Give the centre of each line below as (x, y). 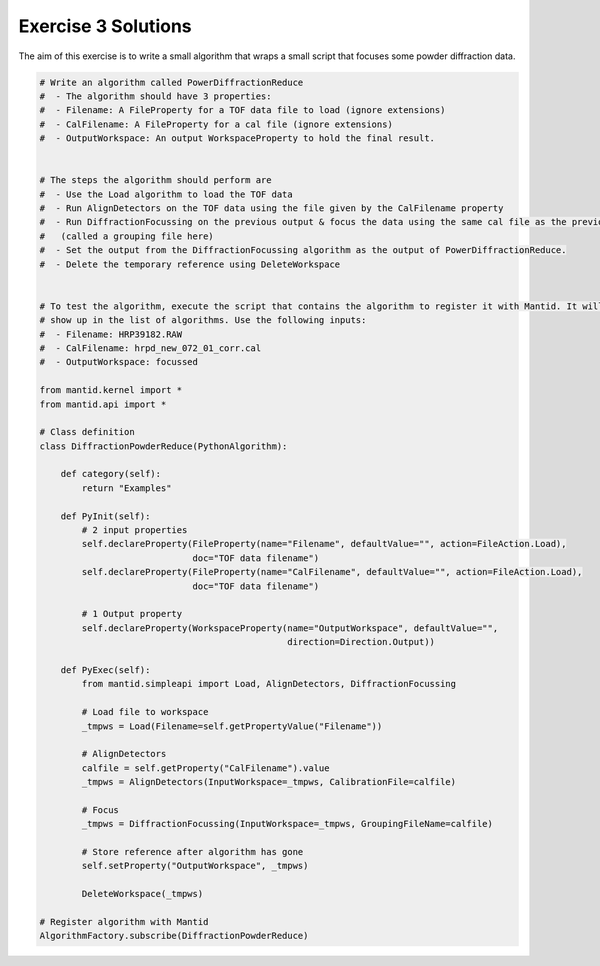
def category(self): (111, 474)
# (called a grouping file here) (126, 236)
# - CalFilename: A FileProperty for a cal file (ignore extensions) (216, 124)
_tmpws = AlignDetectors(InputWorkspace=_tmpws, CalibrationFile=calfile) (269, 782)
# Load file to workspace (145, 712)
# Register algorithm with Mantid (124, 921)
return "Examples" (126, 488)
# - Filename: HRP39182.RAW (111, 334)
